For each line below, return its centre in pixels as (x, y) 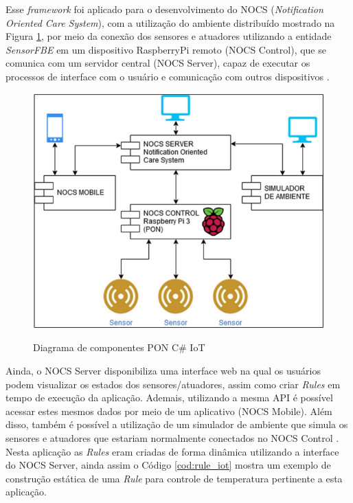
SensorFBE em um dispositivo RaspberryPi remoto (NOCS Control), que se (166, 49)
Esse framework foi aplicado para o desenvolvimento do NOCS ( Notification (164, 9)
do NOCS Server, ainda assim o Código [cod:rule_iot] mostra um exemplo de (168, 465)
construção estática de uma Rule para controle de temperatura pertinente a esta (174, 478)
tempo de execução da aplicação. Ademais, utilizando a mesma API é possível (169, 398)
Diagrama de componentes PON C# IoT (119, 347)
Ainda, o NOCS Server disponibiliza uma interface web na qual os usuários (163, 371)
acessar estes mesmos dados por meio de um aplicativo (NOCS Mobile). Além (169, 411)
